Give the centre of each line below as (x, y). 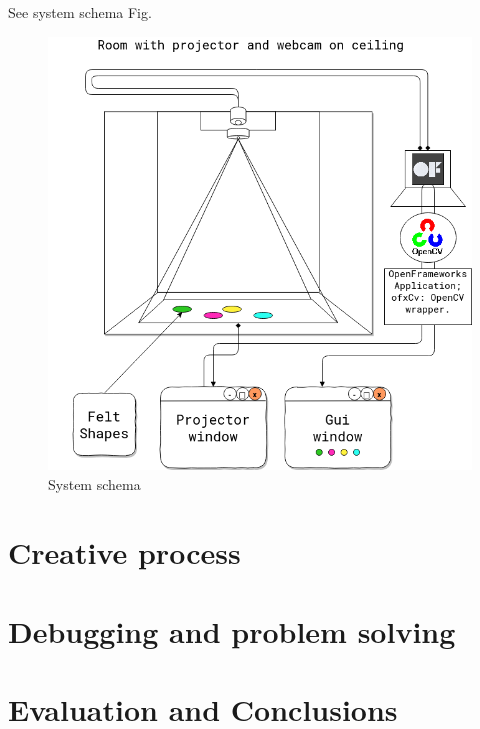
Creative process (124, 552)
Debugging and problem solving (232, 630)
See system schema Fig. (80, 12)
